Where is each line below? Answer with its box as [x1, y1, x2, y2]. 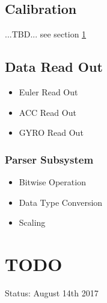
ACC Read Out [19, 106, 76, 118]
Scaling [19, 216, 46, 229]
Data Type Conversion [19, 196, 103, 208]
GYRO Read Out [19, 126, 84, 139]
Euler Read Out [19, 86, 78, 98]
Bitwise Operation [19, 176, 86, 188]
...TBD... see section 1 [5, 28, 87, 40]
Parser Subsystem [5, 151, 94, 167]
